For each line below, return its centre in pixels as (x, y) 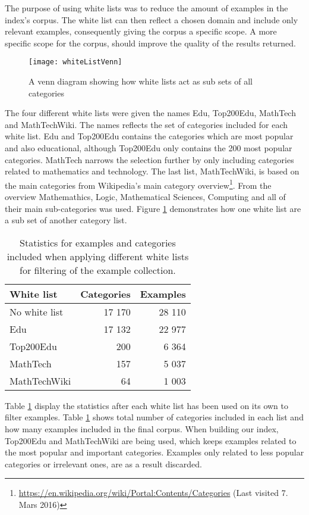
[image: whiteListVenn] (75, 62)
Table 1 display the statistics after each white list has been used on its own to (146, 405)
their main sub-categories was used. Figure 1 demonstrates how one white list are (153, 208)
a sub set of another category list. (66, 220)
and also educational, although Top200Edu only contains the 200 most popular (149, 148)
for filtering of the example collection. (98, 270)
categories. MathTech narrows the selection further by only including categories (149, 159)
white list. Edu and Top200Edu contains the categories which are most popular (149, 136)
